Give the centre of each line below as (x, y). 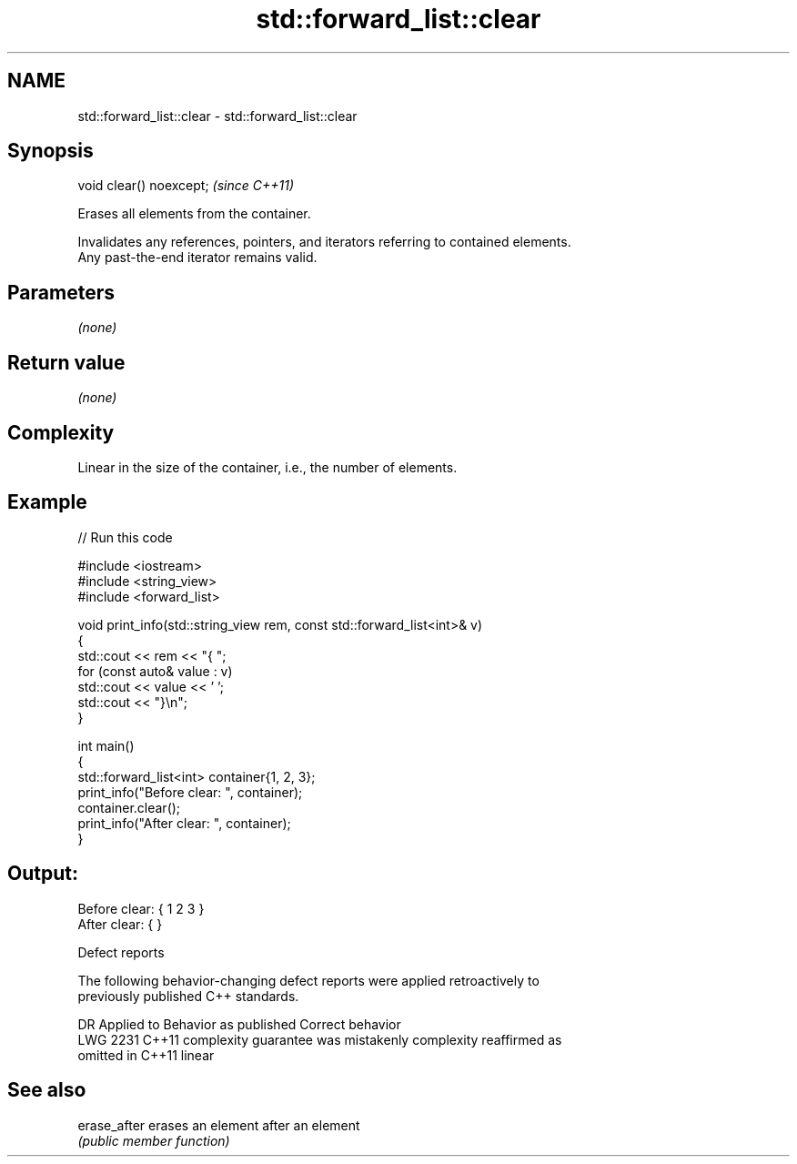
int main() (106, 745)
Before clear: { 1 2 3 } (141, 908)
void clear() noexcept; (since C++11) (186, 186)
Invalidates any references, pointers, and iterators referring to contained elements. (324, 242)
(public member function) (154, 1140)
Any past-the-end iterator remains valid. (197, 258)
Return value (66, 362)
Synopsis (50, 151)
